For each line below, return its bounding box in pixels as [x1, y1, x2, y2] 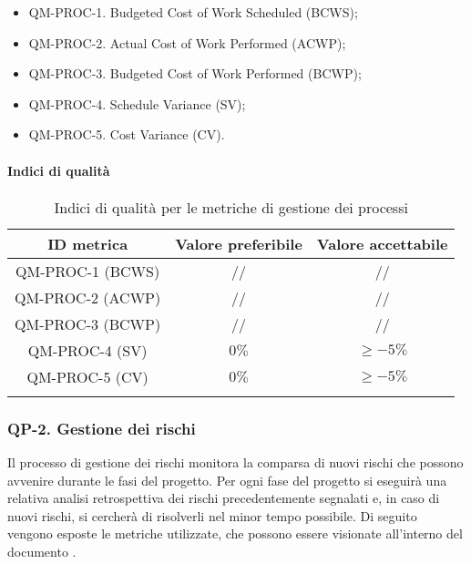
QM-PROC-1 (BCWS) [15, 260, 160, 282]
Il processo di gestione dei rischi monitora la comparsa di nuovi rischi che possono [7, 452, 464, 471]
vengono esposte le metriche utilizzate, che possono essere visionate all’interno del [7, 524, 463, 543]
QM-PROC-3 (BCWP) [15, 313, 161, 334]
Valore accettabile [316, 232, 448, 254]
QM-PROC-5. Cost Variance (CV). [28, 125, 225, 144]
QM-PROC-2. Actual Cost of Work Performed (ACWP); [28, 33, 346, 52]
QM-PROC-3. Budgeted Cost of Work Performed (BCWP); [28, 64, 362, 83]
